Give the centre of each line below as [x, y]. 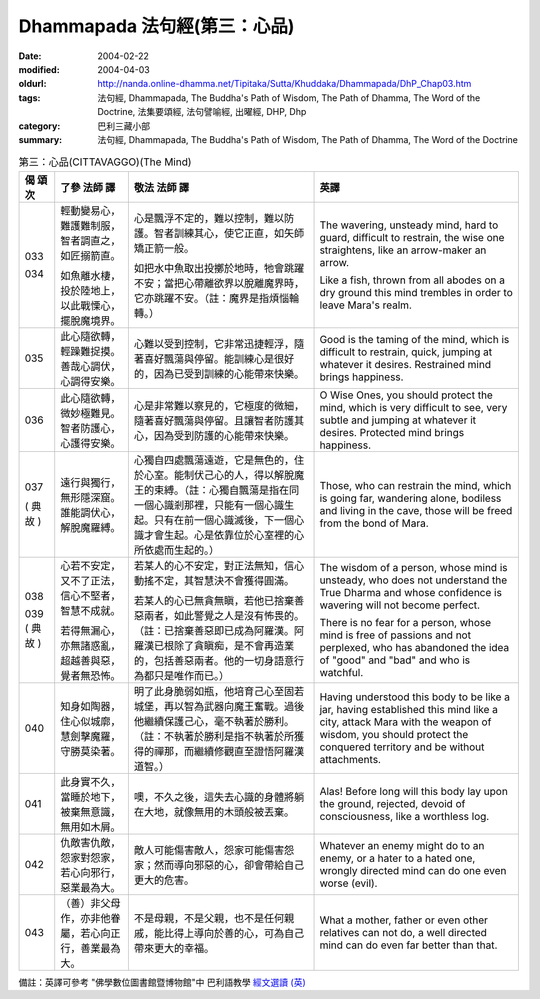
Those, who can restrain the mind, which [415, 485]
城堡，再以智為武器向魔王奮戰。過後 [219, 706]
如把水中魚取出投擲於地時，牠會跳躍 [219, 268]
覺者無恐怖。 [90, 675]
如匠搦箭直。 [90, 255]
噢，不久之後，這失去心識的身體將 [214, 797]
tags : [29, 97]
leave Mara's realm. [365, 305]
